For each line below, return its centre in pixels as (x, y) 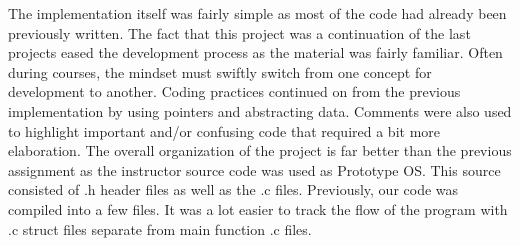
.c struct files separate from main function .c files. (160, 228)
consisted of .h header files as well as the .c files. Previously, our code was (233, 189)
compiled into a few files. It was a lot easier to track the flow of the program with (258, 208)
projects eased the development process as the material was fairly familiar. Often (255, 52)
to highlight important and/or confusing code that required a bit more (224, 130)
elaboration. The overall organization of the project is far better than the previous (260, 150)
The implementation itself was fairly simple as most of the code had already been (257, 13)
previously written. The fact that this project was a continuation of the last (239, 32)
